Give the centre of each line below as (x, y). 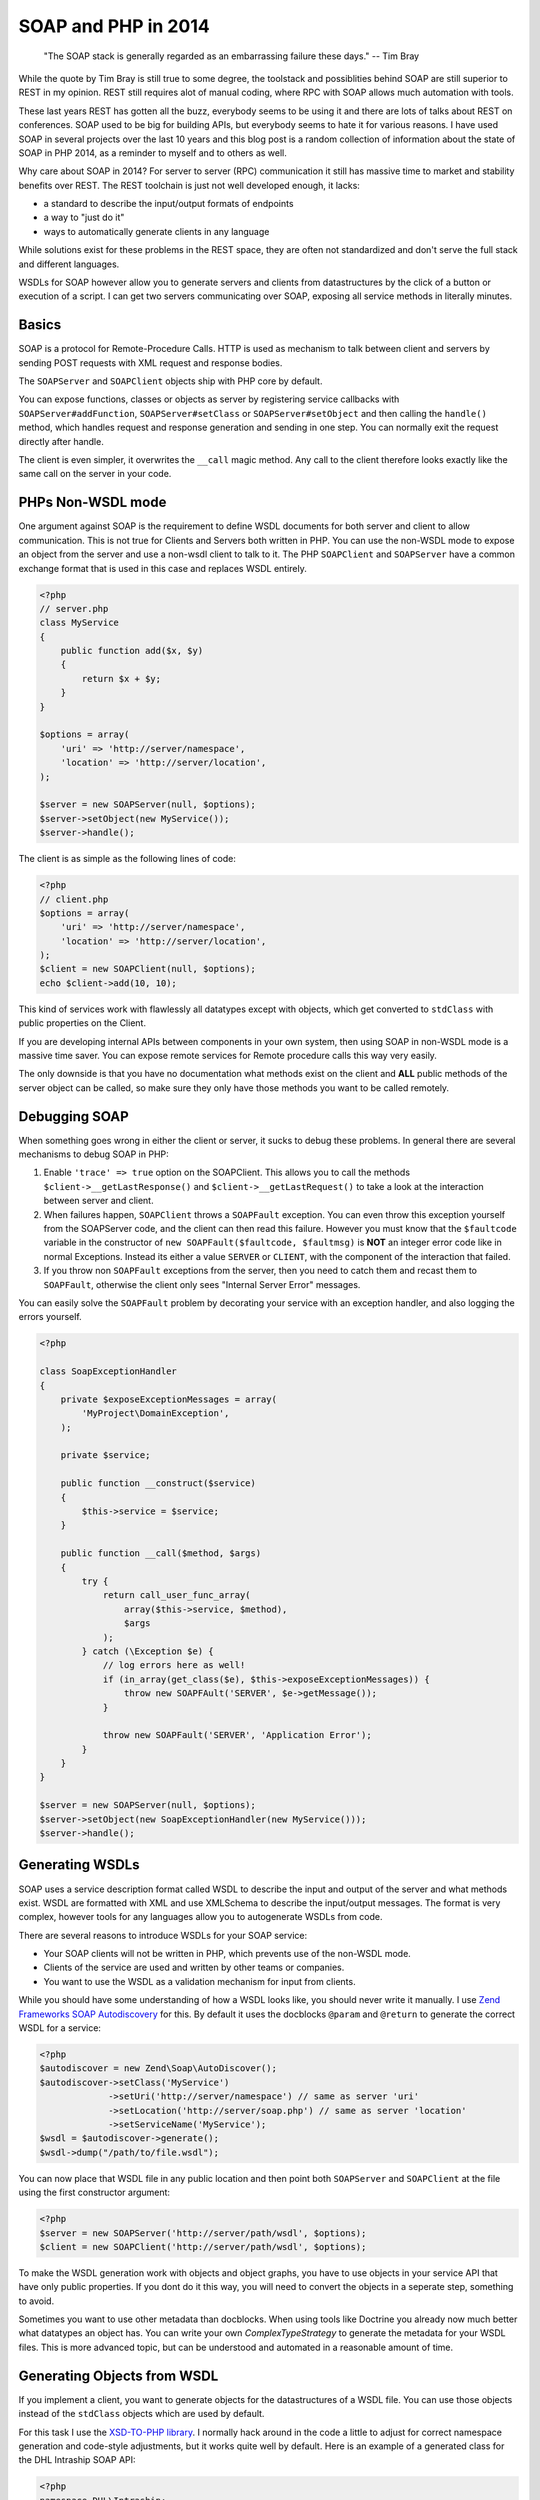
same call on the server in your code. (95, 474)
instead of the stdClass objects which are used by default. (141, 2414)
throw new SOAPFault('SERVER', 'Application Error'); (237, 1735)
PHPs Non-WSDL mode (92, 502)
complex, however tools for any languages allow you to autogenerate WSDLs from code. (201, 1917)
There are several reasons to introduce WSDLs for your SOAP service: (163, 1935)
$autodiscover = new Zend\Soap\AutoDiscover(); (158, 2068)
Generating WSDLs (79, 1865)
